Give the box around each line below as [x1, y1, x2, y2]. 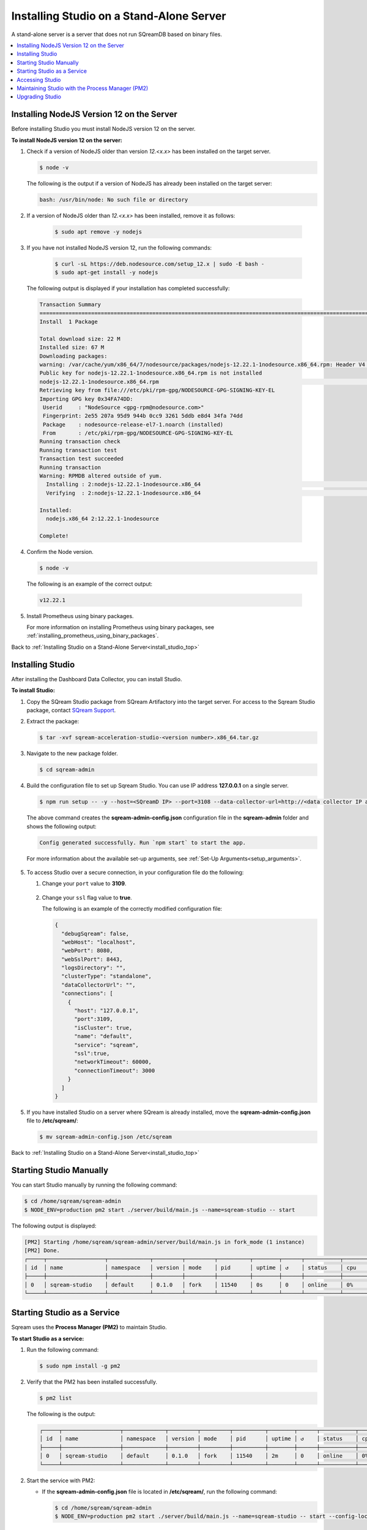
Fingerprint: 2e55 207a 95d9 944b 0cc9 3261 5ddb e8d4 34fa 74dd [43, 412, 243, 419]
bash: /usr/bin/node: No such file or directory [39, 196, 188, 203]
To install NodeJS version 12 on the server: [11, 136, 122, 144]
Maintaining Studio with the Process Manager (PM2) [17, 84, 149, 92]
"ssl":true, [74, 1050, 110, 1057]
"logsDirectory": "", [61, 965, 127, 971]
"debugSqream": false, [61, 930, 130, 937]
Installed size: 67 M [39, 344, 105, 351]
